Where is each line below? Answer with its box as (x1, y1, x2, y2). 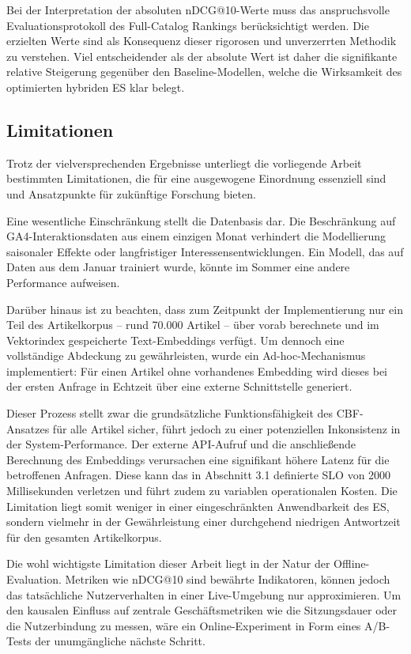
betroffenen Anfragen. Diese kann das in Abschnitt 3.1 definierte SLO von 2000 (6, 467, 391, 483)
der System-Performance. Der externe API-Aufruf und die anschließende (6, 436, 356, 452)
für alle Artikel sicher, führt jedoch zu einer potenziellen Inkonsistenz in (52, 420, 401, 437)
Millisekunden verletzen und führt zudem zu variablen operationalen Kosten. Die (6, 482, 398, 499)
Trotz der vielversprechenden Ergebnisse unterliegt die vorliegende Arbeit (6, 154, 362, 171)
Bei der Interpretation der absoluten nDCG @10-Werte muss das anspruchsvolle (6, 2, 390, 17)
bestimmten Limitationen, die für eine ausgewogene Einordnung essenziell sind (6, 170, 386, 187)
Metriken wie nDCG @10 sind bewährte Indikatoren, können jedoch (65, 571, 390, 588)
